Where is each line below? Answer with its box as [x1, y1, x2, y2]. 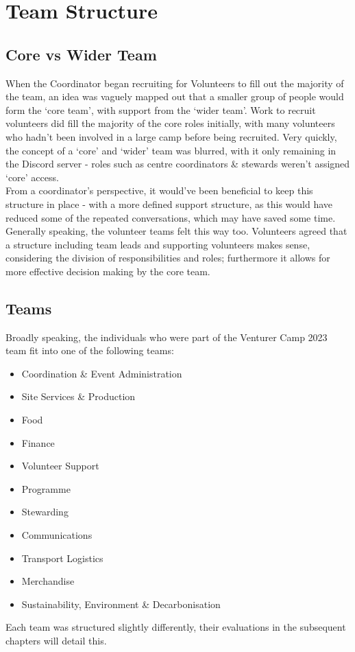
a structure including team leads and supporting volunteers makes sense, [5, 237, 310, 251]
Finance [21, 435, 55, 450]
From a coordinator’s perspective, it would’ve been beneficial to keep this [5, 183, 313, 198]
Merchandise [21, 574, 75, 588]
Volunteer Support [21, 458, 99, 473]
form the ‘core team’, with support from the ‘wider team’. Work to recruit [5, 102, 316, 117]
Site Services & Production [21, 389, 136, 404]
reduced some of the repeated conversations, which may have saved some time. [5, 210, 336, 224]
